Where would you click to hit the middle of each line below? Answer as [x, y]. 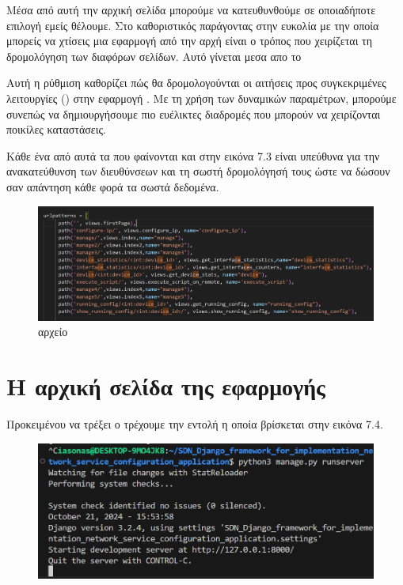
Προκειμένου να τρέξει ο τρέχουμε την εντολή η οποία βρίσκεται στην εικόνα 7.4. [195, 423]
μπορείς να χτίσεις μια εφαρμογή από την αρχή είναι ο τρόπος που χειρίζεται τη [190, 41]
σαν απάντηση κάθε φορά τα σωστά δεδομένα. [113, 186]
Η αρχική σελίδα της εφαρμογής [166, 385]
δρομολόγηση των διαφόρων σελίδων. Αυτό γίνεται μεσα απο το [154, 56]
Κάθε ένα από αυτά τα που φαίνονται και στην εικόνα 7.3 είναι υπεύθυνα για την [193, 155]
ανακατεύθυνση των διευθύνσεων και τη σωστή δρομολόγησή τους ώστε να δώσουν [198, 171]
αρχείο [53, 332]
